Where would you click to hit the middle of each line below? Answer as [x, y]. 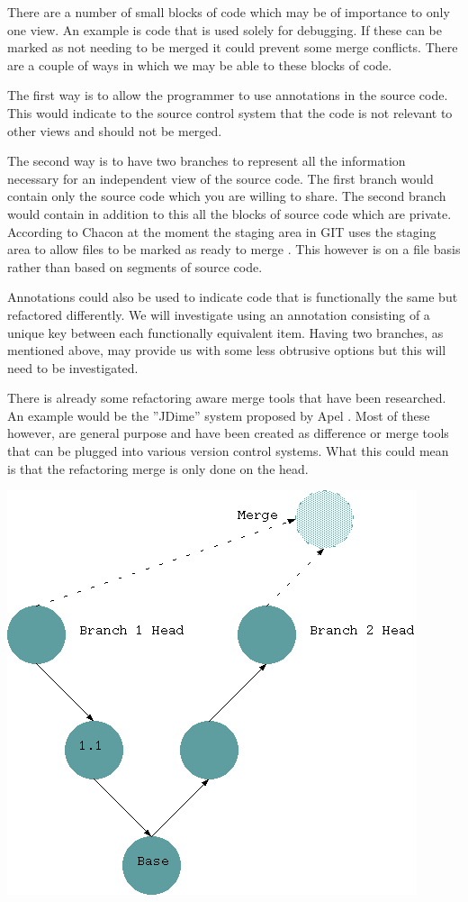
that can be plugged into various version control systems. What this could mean [228, 451]
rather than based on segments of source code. [135, 266]
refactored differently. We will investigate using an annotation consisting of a [219, 314]
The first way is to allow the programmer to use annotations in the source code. [228, 95]
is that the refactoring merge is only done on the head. [158, 468]
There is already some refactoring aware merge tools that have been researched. [227, 398]
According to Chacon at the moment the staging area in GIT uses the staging [222, 231]
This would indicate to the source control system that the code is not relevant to [230, 112]
